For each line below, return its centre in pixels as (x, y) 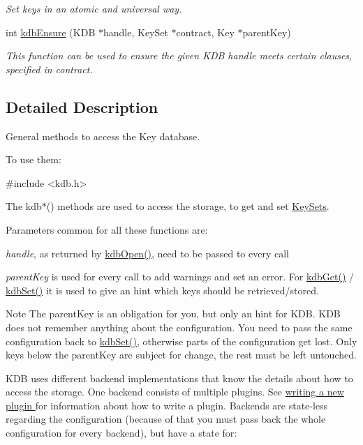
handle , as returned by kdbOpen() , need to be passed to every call (147, 253)
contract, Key (205, 32)
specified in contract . (49, 69)
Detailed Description (82, 106)
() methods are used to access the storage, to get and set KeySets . (188, 206)
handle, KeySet (135, 32)
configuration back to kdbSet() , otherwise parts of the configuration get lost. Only (181, 341)
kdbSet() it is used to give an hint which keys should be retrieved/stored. (162, 290)
